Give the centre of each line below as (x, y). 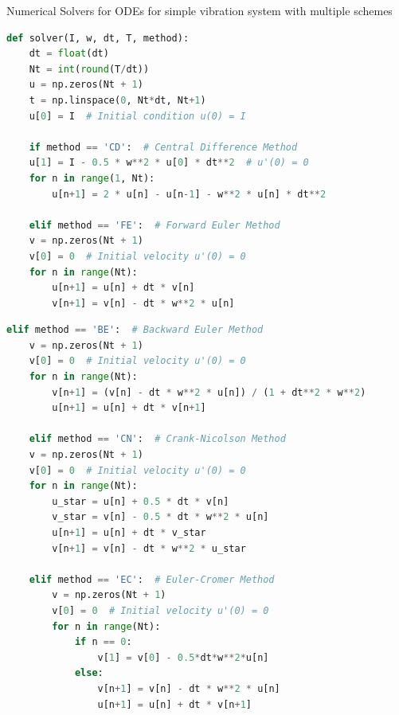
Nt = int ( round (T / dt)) (89, 69)
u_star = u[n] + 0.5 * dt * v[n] (141, 501)
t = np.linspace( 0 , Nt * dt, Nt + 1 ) (117, 100)
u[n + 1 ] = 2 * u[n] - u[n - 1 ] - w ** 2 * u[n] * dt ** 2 (189, 194)
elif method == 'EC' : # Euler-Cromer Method (152, 579)
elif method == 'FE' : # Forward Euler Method (155, 225)
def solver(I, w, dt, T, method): (98, 38)
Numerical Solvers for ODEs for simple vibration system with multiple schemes (199, 10)
